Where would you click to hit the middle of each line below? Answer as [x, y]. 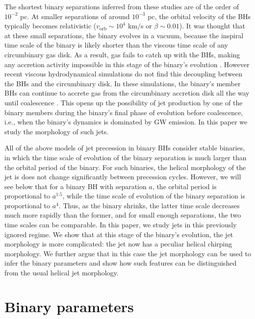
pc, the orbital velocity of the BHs [199, 16]
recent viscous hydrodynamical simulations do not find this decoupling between [124, 74]
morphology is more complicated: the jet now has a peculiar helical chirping [118, 244]
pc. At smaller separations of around [75, 16]
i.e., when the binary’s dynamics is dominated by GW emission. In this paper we [126, 122]
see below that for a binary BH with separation [76, 186]
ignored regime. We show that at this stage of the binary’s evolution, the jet [119, 234]
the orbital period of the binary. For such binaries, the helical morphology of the [125, 167]
